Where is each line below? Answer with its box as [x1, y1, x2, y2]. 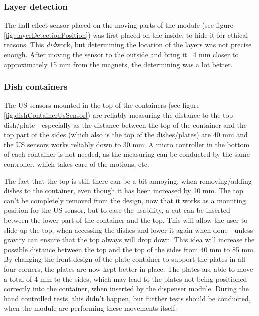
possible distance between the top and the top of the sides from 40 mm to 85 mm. [4, 244, 255, 254]
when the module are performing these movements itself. [4, 303, 177, 313]
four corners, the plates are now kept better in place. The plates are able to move [4, 263, 253, 274]
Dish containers [4, 80, 68, 93]
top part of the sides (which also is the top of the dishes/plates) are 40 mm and [4, 129, 248, 140]
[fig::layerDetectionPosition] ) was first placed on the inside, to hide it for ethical [4, 29, 248, 40]
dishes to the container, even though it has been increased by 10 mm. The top [4, 185, 243, 196]
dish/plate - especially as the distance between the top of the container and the [4, 119, 247, 130]
